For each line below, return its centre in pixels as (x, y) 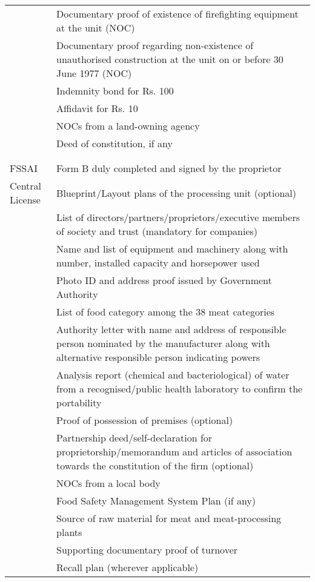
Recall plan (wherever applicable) (128, 567)
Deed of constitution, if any (114, 143)
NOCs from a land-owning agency (128, 126)
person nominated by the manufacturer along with (163, 343)
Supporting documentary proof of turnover (147, 550)
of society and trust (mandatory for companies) (157, 231)
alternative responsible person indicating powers (158, 357)
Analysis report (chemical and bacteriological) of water (173, 375)
